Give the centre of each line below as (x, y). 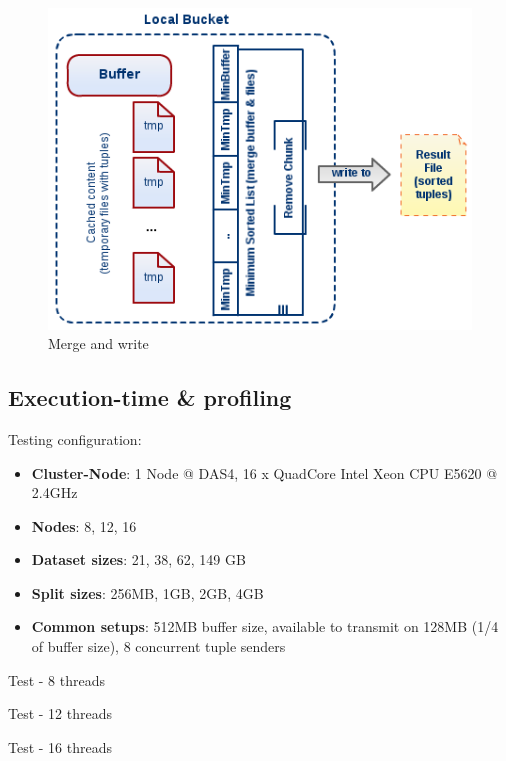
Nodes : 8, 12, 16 (84, 525)
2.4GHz (54, 492)
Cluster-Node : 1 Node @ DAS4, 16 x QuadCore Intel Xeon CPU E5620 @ (264, 472)
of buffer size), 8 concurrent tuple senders (158, 646)
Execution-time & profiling (150, 397)
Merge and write (98, 343)
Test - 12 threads (60, 713)
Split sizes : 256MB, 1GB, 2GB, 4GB (147, 592)
